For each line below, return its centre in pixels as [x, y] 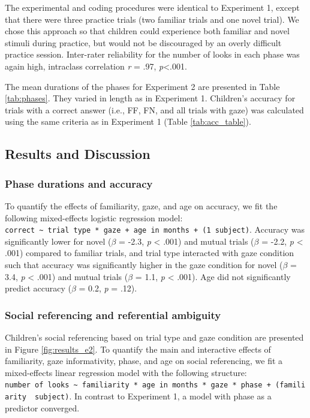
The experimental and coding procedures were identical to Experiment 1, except [152, 7]
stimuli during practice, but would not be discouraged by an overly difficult [143, 42]
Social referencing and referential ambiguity [113, 315]
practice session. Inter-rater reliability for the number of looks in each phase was [152, 54]
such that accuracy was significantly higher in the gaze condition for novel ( [144, 264]
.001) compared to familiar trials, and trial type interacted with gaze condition [150, 253]
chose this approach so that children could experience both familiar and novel [147, 31]
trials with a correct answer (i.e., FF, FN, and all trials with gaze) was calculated [154, 109]
